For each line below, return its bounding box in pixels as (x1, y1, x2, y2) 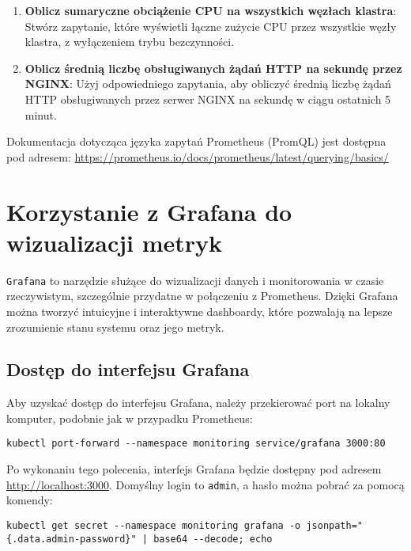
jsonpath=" (306, 519, 364, 531)
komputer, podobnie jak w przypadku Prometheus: (6, 409, 253, 426)
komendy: (6, 492, 53, 508)
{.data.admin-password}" (6, 533, 137, 545)
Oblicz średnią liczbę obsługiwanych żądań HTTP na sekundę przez (25, 59, 402, 76)
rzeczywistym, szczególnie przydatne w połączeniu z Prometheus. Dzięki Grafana (6, 287, 398, 304)
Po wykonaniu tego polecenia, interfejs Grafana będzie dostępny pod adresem (6, 461, 382, 477)
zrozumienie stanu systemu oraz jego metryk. (6, 318, 224, 335)
